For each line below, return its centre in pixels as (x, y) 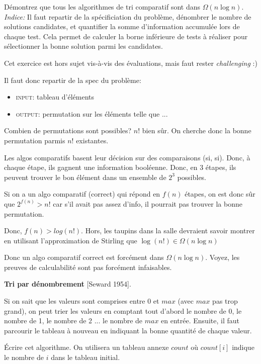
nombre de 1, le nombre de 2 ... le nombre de (73, 321)
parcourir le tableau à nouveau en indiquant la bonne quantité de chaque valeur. (128, 330)
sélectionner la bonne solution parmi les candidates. (83, 46)
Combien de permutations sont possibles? (68, 130)
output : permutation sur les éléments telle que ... (92, 113)
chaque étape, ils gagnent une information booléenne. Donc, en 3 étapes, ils (120, 167)
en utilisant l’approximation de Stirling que (71, 240)
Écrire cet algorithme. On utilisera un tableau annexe (86, 347)
